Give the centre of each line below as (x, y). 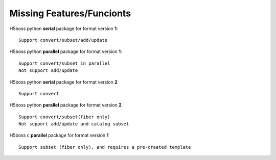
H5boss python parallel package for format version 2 (66, 105)
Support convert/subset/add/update (63, 40)
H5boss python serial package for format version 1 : (64, 29)
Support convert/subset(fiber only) (64, 117)
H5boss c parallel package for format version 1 (59, 136)
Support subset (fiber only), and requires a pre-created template (105, 147)
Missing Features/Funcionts (70, 13)
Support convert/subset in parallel (64, 63)
